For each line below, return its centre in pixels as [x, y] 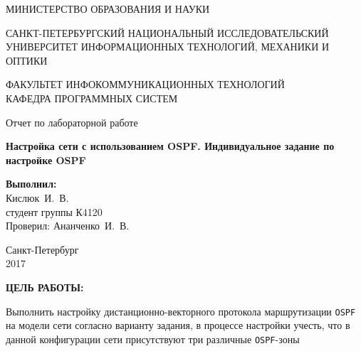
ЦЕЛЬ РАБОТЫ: [45, 287]
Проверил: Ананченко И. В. [68, 226]
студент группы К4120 [54, 211]
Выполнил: [31, 184]
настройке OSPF [46, 160]
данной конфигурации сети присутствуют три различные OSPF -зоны [153, 339]
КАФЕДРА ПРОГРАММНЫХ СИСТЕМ [92, 98]
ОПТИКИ [27, 60]
